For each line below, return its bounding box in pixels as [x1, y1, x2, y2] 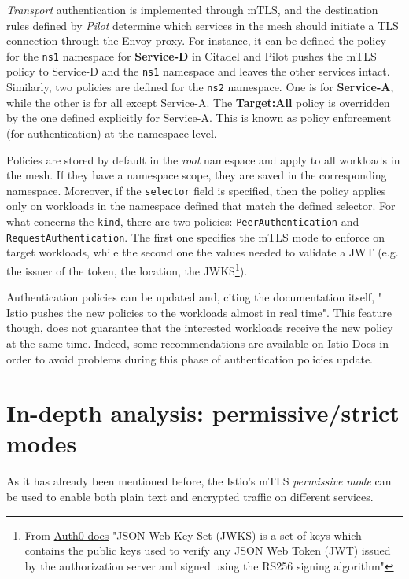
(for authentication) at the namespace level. [6, 124, 217, 141]
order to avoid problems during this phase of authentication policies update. [6, 350, 374, 367]
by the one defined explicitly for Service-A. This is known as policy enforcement [6, 109, 392, 126]
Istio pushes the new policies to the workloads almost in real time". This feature [6, 304, 392, 320]
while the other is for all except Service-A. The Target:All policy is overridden [6, 94, 390, 110]
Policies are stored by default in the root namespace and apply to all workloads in [6, 151, 400, 168]
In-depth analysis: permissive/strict [6, 396, 400, 429]
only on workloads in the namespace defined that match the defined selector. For [6, 197, 396, 214]
